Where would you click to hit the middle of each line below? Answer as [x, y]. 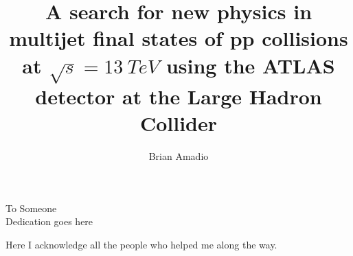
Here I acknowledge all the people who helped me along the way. [141, 244]
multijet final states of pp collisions [179, 38]
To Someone [31, 208]
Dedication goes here [49, 221]
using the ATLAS [250, 65]
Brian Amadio [179, 156]
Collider [179, 123]
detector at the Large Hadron [179, 96]
